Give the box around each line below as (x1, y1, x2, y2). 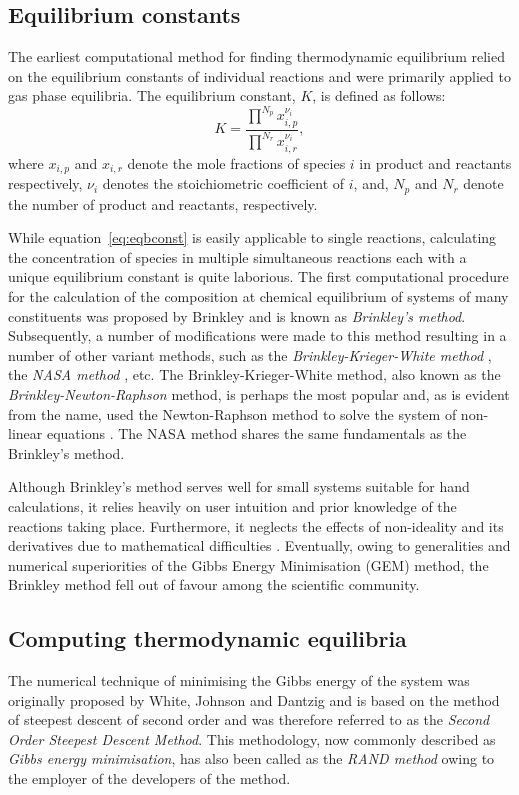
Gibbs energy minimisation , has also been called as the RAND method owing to (8, 748, 495, 769)
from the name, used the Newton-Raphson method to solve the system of (8, 403, 457, 424)
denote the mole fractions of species (127, 152, 346, 173)
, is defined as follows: (312, 85, 446, 106)
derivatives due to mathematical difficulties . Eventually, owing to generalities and (8, 535, 511, 556)
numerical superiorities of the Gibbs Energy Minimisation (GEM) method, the (8, 554, 489, 575)
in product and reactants (359, 152, 512, 173)
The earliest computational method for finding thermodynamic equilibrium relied (8, 46, 505, 67)
